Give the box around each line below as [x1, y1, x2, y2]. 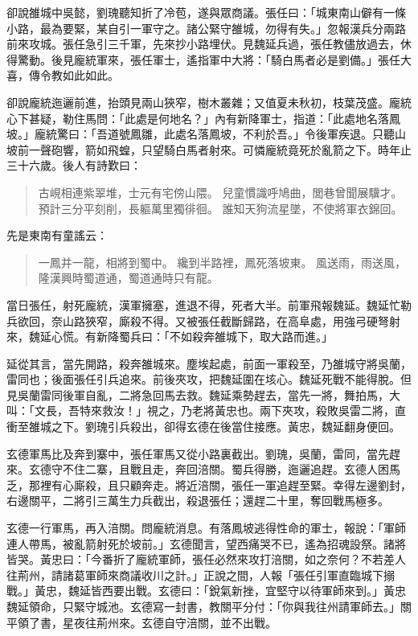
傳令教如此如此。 [28, 67, 119, 84]
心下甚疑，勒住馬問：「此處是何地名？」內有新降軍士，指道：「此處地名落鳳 [6, 109, 400, 126]
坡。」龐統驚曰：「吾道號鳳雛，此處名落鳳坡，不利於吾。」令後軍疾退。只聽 [6, 125, 395, 142]
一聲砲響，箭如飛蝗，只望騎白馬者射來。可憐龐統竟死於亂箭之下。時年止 [28, 141, 412, 158]
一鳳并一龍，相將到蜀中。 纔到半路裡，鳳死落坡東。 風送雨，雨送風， [38, 253, 407, 270]
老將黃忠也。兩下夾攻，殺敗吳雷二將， [191, 402, 395, 419]
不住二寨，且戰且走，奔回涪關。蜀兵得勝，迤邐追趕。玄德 [62, 461, 367, 478]
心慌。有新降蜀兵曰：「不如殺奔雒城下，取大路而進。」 [51, 328, 333, 345]
